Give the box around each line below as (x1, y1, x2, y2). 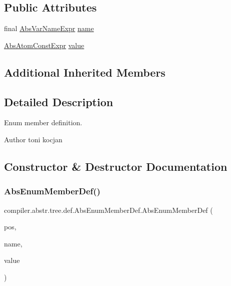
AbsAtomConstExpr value (4, 40, 84, 50)
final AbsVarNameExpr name (4, 23, 94, 34)
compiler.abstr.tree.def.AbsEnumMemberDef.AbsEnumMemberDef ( (4, 204, 213, 215)
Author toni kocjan (4, 134, 62, 144)
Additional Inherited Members (4, 64, 165, 80)
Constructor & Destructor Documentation (4, 158, 227, 174)
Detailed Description (4, 94, 113, 109)
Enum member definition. (4, 117, 82, 128)
